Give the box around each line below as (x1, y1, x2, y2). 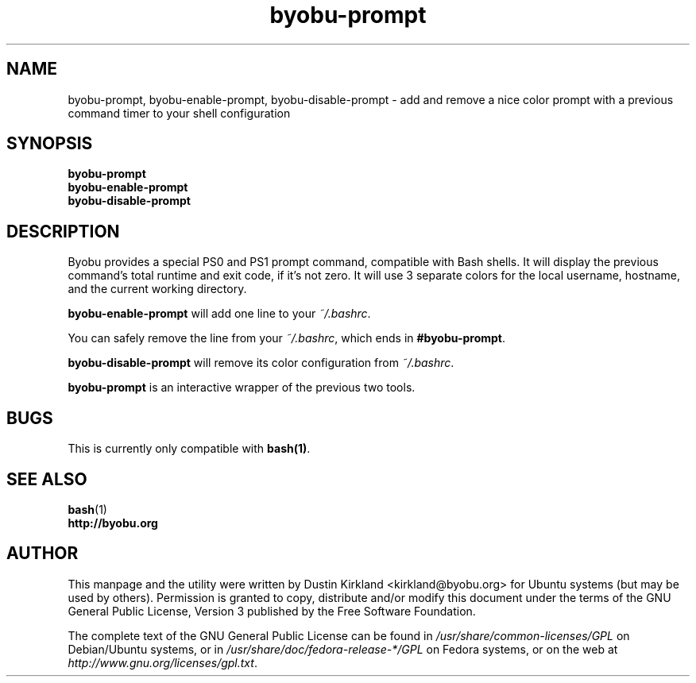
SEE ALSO (6, 469, 87, 489)
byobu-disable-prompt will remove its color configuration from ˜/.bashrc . (68, 356, 454, 370)
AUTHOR (6, 543, 79, 564)
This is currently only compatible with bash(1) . (68, 442, 311, 456)
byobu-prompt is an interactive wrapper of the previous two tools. (68, 380, 416, 395)
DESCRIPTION (6, 221, 120, 241)
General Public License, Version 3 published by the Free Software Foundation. (68, 604, 476, 618)
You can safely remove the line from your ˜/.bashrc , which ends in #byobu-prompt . (68, 331, 506, 345)
